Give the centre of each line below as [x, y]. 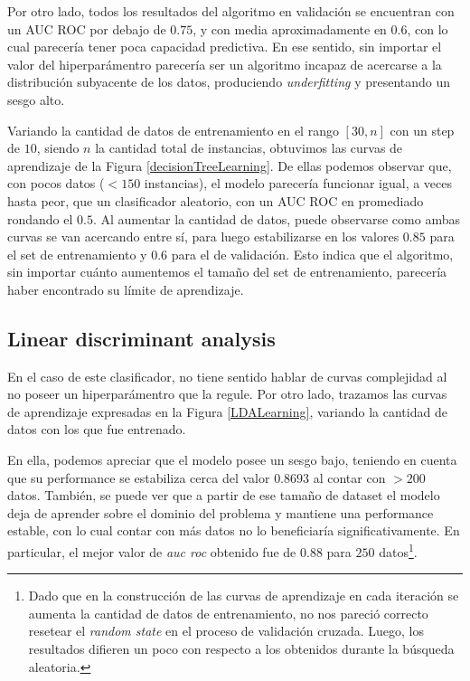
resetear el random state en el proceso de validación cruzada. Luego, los [226, 631]
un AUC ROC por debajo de [87, 28]
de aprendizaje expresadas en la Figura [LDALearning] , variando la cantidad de [227, 411]
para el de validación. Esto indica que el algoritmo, [312, 254]
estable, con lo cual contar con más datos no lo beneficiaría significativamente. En [234, 530]
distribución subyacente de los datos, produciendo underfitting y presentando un [229, 82]
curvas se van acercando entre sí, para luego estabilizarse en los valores [203, 236]
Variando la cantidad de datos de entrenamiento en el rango [173, 130]
